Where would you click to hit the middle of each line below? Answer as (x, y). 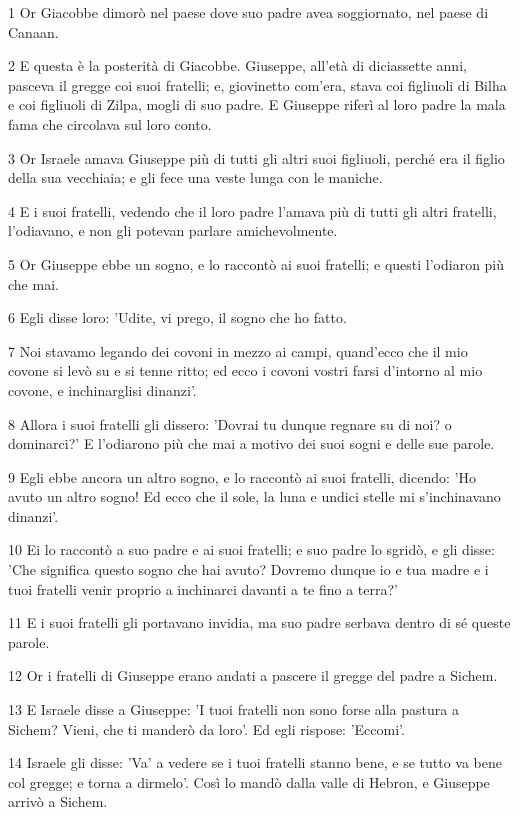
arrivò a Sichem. (58, 801)
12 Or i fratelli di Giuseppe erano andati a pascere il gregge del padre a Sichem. (253, 675)
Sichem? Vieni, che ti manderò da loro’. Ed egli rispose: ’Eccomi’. (206, 728)
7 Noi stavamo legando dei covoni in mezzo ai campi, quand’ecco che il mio (238, 350)
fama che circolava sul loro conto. (110, 123)
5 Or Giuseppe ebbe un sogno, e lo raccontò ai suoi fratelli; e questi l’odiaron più (256, 263)
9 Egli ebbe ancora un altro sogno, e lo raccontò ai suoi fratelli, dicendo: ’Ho (242, 476)
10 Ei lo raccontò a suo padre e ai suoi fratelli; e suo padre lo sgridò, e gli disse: (251, 549)
